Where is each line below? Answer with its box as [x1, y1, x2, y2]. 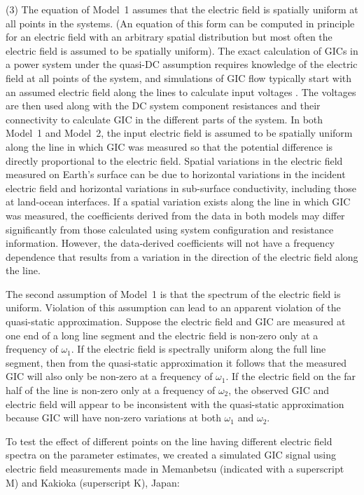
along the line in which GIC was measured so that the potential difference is [6, 139, 333, 154]
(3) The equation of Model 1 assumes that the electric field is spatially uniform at [6, 2, 358, 16]
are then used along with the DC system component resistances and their [6, 98, 321, 113]
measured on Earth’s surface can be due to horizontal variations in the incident [6, 167, 346, 182]
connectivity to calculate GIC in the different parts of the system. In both [6, 111, 323, 126]
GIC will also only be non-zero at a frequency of [6, 369, 213, 384]
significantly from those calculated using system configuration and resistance [6, 222, 334, 236]
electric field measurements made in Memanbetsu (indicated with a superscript [6, 461, 344, 475]
